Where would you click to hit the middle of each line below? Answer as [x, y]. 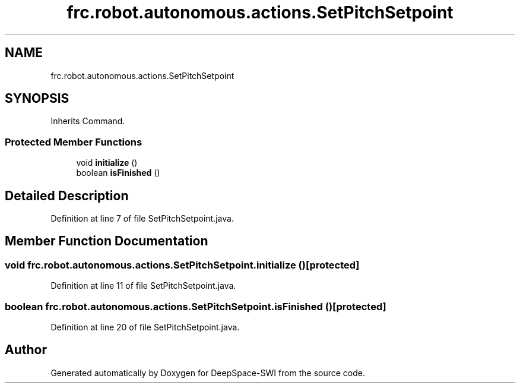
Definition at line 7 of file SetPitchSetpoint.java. [142, 219]
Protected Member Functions [74, 142]
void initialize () [107, 163]
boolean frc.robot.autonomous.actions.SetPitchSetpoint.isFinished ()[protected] [196, 306]
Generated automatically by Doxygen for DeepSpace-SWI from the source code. [208, 373]
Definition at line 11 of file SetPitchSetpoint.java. [143, 286]
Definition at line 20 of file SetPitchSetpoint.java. [145, 327]
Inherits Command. [88, 121]
